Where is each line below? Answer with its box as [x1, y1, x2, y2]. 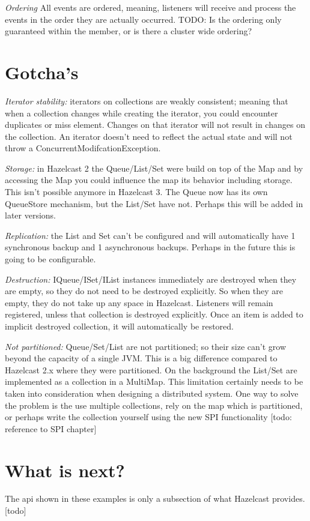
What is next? [5, 457, 125, 482]
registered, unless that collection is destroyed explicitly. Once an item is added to [5, 308, 303, 321]
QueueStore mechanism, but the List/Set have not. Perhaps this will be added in [5, 197, 303, 209]
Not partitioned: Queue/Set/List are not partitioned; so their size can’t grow [5, 340, 286, 352]
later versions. [5, 209, 56, 221]
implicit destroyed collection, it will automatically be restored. [5, 320, 234, 332]
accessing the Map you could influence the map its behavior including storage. [5, 173, 293, 186]
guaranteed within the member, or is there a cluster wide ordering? [5, 25, 252, 37]
